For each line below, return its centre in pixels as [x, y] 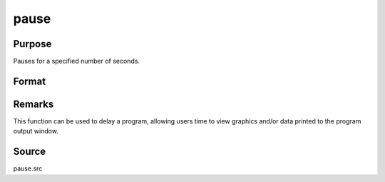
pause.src [28, 168]
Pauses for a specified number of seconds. [77, 61]
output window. [36, 131]
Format [30, 81]
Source [30, 152]
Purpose [32, 44]
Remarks [34, 104]
